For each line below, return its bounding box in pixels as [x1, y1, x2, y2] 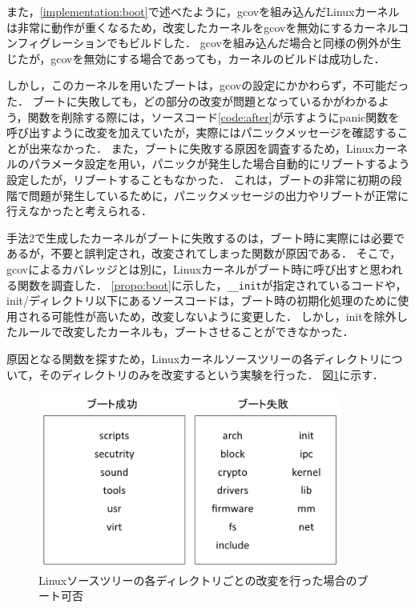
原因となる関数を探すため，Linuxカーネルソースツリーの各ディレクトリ [6, 350, 381, 366]
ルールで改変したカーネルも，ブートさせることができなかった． [17, 323, 354, 340]
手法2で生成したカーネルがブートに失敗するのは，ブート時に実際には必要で [6, 229, 405, 246]
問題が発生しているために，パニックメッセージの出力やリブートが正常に [28, 186, 409, 203]
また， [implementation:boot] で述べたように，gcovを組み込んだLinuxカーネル [6, 3, 400, 19]
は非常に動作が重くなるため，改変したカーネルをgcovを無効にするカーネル [6, 18, 398, 35]
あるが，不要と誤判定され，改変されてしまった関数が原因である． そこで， [6, 245, 401, 262]
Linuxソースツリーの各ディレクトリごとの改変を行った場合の [38, 571, 357, 588]
